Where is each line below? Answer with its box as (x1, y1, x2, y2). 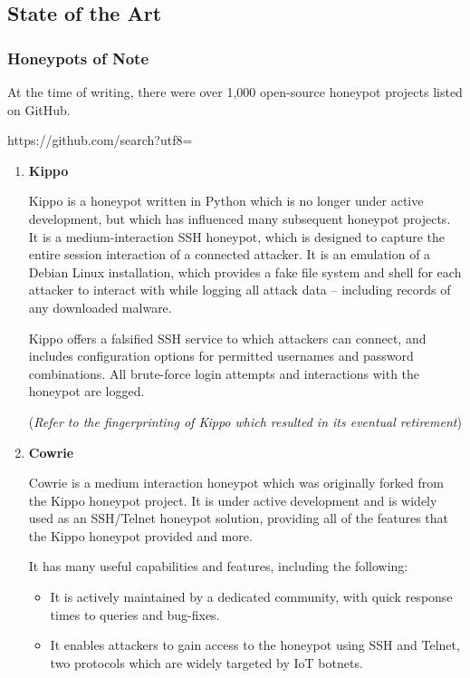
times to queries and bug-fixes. (50, 605, 220, 624)
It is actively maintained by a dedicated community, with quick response (50, 587, 453, 606)
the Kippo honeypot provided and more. (28, 526, 253, 545)
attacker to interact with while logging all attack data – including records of (28, 280, 451, 299)
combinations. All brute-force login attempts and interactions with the (28, 363, 420, 383)
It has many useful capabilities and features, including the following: (28, 557, 408, 576)
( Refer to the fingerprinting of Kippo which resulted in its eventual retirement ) (28, 412, 462, 431)
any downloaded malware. (28, 297, 172, 316)
